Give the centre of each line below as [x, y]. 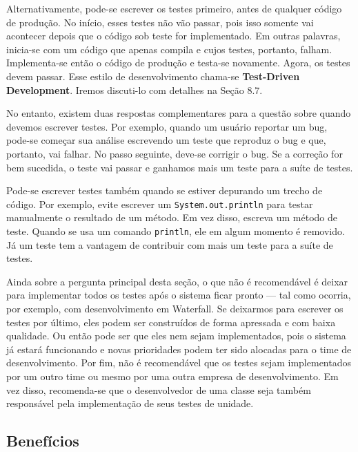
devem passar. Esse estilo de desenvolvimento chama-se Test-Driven [153, 76]
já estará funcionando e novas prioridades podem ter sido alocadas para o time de [179, 349]
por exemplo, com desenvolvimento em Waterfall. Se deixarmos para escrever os [175, 308]
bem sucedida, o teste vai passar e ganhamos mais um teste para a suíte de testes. [180, 167]
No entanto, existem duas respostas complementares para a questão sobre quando [179, 113]
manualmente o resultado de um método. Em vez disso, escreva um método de [172, 217]
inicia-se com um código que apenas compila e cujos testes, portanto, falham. [169, 49]
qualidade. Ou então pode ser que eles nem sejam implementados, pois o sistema [176, 336]
